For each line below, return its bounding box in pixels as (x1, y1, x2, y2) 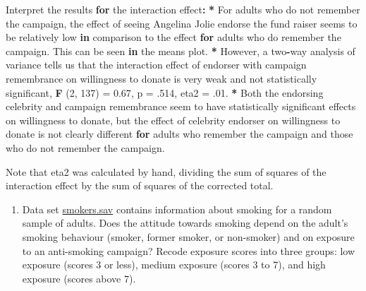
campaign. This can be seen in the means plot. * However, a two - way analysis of (6, 43, 355, 58)
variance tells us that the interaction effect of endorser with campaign (6, 57, 307, 72)
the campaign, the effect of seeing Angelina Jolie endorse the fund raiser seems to (6, 16, 358, 30)
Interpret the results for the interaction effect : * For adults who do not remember (6, 2, 360, 16)
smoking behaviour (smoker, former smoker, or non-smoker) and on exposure (22, 229, 355, 244)
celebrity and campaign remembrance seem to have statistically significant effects (6, 99, 356, 114)
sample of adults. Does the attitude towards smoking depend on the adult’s (22, 215, 348, 230)
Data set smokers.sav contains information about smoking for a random (22, 201, 332, 216)
